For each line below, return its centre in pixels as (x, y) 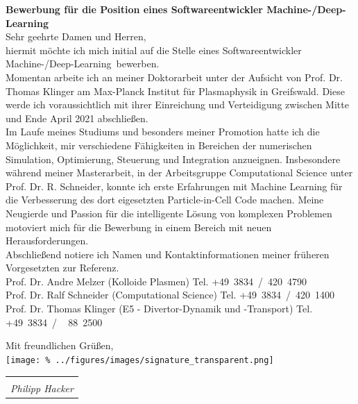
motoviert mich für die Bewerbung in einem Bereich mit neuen (139, 227)
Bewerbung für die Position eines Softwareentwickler (134, 9)
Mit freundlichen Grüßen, (60, 345)
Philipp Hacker (42, 388)
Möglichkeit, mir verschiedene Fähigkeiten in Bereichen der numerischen (159, 145)
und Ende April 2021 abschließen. (77, 118)
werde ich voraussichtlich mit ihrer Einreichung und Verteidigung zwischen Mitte (177, 104)
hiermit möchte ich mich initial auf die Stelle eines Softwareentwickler (154, 50)
